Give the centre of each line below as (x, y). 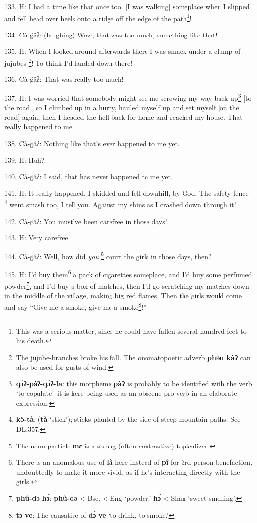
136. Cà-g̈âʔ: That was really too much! (64, 79)
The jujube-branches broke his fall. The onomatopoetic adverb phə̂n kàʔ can (133, 357)
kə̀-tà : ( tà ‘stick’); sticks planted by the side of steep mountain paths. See (128, 419)
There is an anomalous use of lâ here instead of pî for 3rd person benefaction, (134, 462)
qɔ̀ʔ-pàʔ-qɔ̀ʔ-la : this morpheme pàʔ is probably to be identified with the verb (134, 383)
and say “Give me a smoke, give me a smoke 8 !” (75, 306)
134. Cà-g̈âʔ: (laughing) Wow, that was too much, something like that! (111, 34)
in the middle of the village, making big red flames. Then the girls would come (123, 295)
